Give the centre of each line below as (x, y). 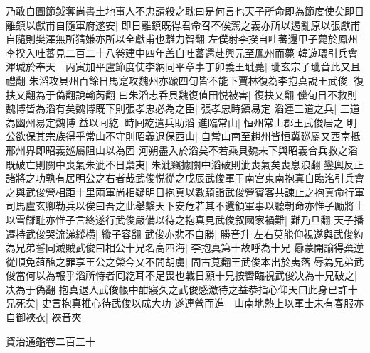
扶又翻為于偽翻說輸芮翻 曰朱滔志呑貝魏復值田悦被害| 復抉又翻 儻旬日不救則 (181, 94)
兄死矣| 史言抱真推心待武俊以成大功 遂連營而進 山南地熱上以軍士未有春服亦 (185, 303)
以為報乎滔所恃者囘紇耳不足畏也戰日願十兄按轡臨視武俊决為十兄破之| (196, 275)
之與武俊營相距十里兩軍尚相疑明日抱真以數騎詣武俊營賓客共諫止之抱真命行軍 (185, 191)
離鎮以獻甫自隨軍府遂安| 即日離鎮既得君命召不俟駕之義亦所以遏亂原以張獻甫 (183, 25)
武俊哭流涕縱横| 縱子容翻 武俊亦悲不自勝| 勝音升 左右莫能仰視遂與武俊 (189, 233)
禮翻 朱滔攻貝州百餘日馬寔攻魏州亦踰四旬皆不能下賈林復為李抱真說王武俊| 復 (185, 80)
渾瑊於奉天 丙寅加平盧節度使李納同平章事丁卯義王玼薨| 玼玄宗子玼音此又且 (183, 66)
